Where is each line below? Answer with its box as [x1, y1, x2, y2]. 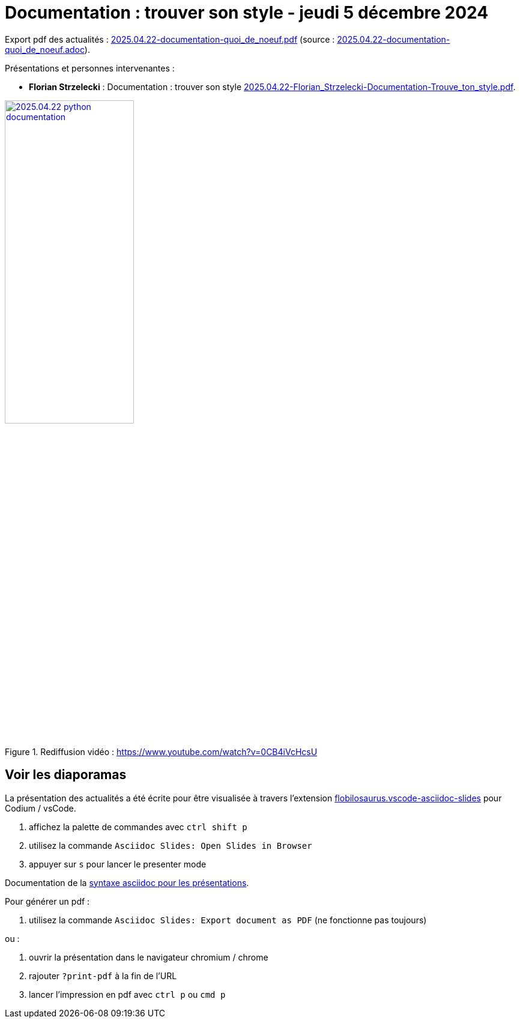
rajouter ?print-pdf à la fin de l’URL [29, 970, 177, 981]
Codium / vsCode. [5, 803, 76, 813]
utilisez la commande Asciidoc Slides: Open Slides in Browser [29, 840, 312, 851]
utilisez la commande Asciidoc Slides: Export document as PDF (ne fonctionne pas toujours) [29, 914, 427, 925]
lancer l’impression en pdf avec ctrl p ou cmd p [29, 989, 226, 1000]
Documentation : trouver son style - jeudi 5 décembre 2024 [5, 2, 489, 23]
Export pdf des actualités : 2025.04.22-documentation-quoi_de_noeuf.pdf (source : [5, 34, 335, 44]
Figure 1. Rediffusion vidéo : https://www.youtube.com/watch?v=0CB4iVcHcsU [5, 746, 318, 757]
